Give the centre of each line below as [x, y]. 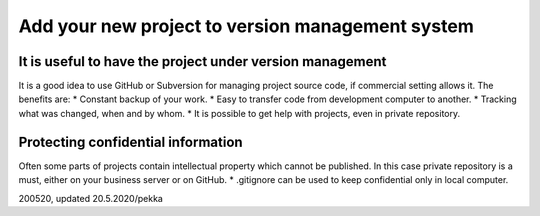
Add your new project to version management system [246, 26]
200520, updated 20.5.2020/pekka [91, 198]
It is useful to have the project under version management [202, 61]
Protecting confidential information [131, 141]
